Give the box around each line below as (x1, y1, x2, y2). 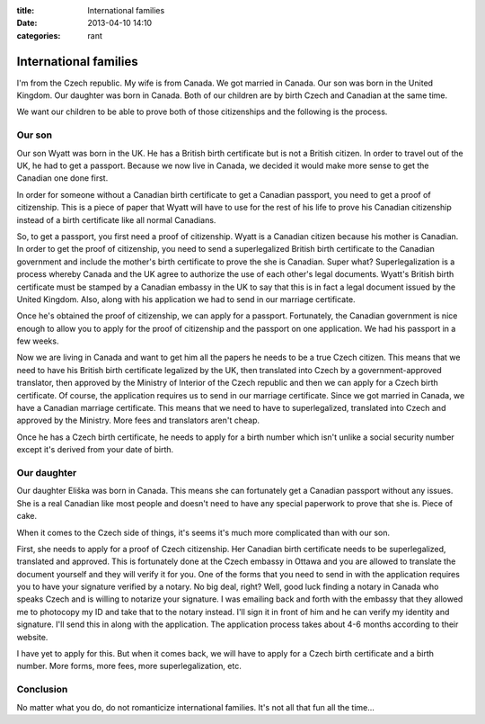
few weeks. (16, 335, 59, 346)
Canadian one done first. (16, 173, 109, 183)
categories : (16, 30, 61, 40)
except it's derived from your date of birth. (16, 444, 174, 455)
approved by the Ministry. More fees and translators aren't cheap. (16, 415, 260, 426)
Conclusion (16, 684, 68, 696)
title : (16, 5, 35, 15)
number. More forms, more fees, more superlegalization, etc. (16, 661, 242, 672)
